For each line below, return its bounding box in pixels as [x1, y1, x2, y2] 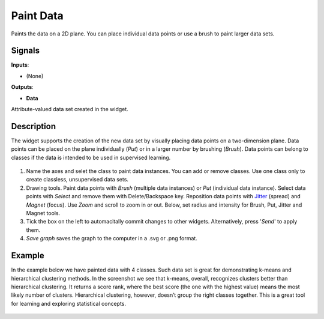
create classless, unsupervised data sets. [26, 176, 129, 183]
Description [11, 121, 56, 132]
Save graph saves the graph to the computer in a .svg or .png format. [26, 235, 197, 242]
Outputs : [11, 84, 34, 91]
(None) [26, 72, 44, 79]
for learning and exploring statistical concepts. [11, 300, 126, 307]
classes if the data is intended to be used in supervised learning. [11, 154, 171, 161]
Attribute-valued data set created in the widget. [11, 106, 128, 113]
